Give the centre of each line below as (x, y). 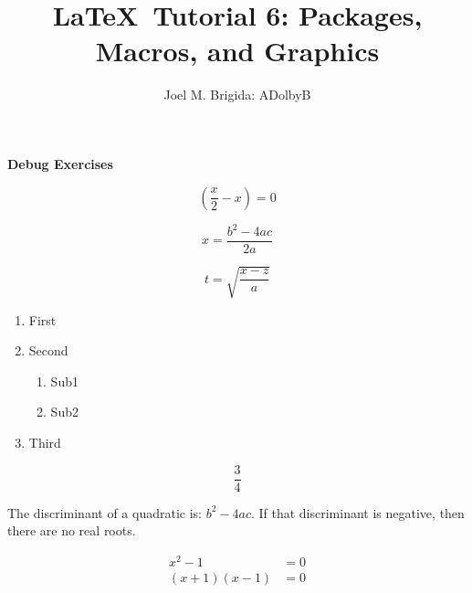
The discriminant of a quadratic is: (105, 512)
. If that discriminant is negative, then (357, 512)
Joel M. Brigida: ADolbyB (237, 95)
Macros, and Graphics (237, 51)
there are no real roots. (72, 530)
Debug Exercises (60, 163)
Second (48, 350)
